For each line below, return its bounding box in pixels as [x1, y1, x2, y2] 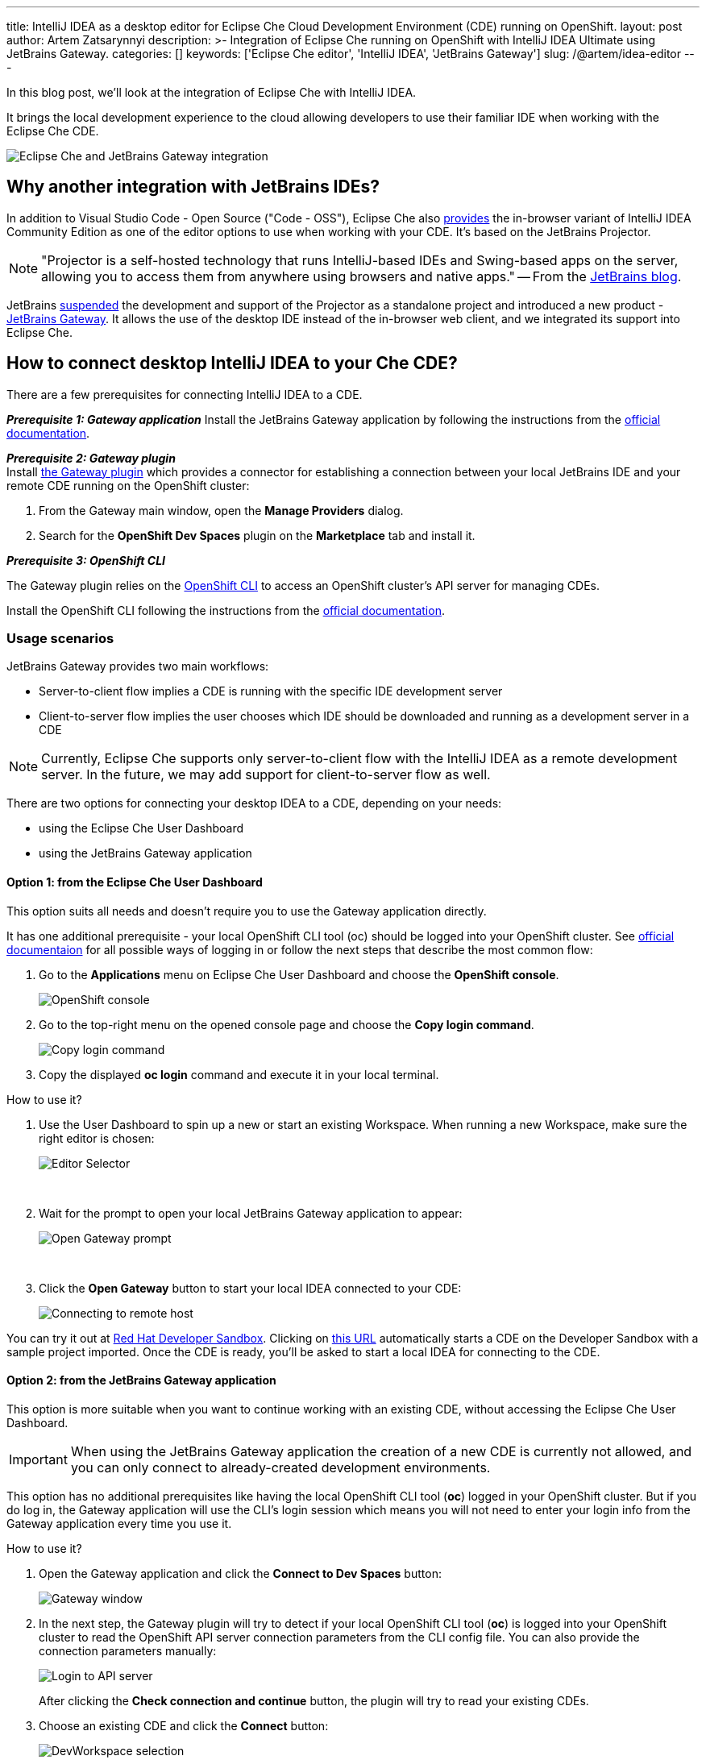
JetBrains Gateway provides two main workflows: [6, 659, 269, 674]
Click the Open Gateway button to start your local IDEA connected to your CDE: [39, 1281, 462, 1295]
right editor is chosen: [39, 1131, 155, 1145]
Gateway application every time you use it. [6, 1516, 232, 1530]
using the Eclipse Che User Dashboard [39, 821, 244, 836]
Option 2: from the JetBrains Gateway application [6, 1373, 276, 1388]
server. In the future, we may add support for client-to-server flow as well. [41, 766, 491, 783]
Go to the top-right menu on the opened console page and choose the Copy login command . [39, 1017, 534, 1032]
